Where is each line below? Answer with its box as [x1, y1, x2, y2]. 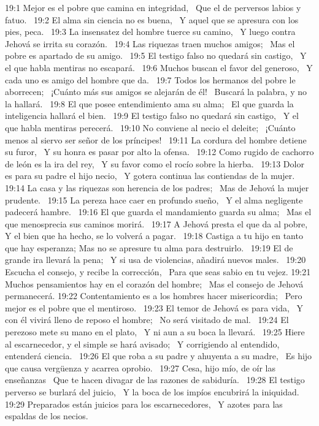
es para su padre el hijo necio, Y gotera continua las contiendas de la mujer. [5, 169, 295, 182]
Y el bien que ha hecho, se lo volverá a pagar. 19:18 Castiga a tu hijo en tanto [5, 229, 303, 242]
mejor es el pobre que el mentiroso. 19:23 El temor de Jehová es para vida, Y [5, 301, 304, 314]
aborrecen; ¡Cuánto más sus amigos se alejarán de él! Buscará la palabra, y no [5, 85, 307, 98]
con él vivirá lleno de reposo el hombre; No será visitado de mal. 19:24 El [5, 313, 289, 326]
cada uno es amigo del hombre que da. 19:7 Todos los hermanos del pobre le [5, 73, 296, 86]
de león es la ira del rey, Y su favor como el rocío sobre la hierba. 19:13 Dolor [5, 157, 304, 170]
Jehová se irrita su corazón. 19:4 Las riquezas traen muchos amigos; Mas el [5, 37, 295, 50]
